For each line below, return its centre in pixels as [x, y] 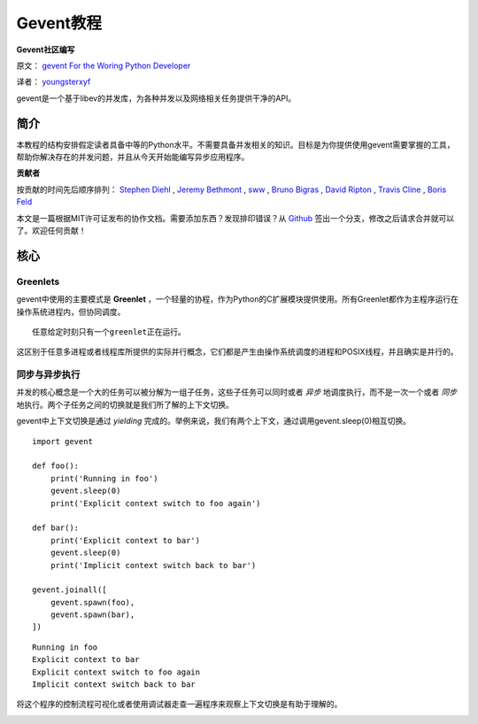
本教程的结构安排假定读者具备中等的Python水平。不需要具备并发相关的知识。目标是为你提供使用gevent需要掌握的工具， [235, 144]
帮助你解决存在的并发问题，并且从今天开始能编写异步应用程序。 [133, 157]
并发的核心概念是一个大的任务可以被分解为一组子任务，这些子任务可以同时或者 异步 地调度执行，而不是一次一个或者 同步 [237, 392]
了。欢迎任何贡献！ [51, 230]
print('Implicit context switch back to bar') [153, 565]
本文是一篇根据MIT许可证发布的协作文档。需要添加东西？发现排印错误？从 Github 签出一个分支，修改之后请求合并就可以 [235, 218]
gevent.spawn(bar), [93, 615]
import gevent [62, 441]
